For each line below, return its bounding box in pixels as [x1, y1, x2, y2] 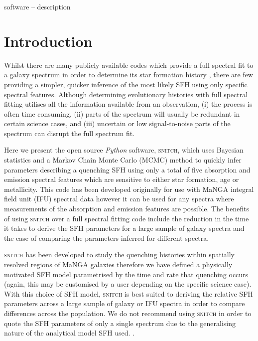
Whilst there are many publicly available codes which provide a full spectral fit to [4, 59, 254, 70]
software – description [4, 1, 71, 11]
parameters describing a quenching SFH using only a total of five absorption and [4, 164, 251, 174]
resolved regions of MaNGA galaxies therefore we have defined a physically [4, 259, 233, 269]
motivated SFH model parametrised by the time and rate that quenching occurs [4, 269, 249, 279]
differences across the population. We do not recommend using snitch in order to [4, 308, 252, 318]
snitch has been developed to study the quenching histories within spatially [4, 249, 235, 260]
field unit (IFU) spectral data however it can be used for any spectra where [4, 193, 234, 204]
